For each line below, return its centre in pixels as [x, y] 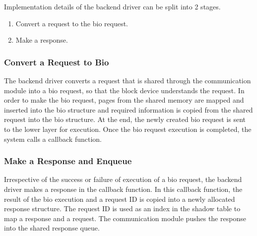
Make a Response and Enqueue [68, 161]
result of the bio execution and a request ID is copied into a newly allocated [120, 199]
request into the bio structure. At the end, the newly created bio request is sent [125, 119]
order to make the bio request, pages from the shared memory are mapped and [124, 100]
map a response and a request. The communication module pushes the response [125, 218]
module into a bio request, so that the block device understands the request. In [124, 90]
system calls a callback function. [53, 139]
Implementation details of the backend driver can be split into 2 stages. [112, 6]
